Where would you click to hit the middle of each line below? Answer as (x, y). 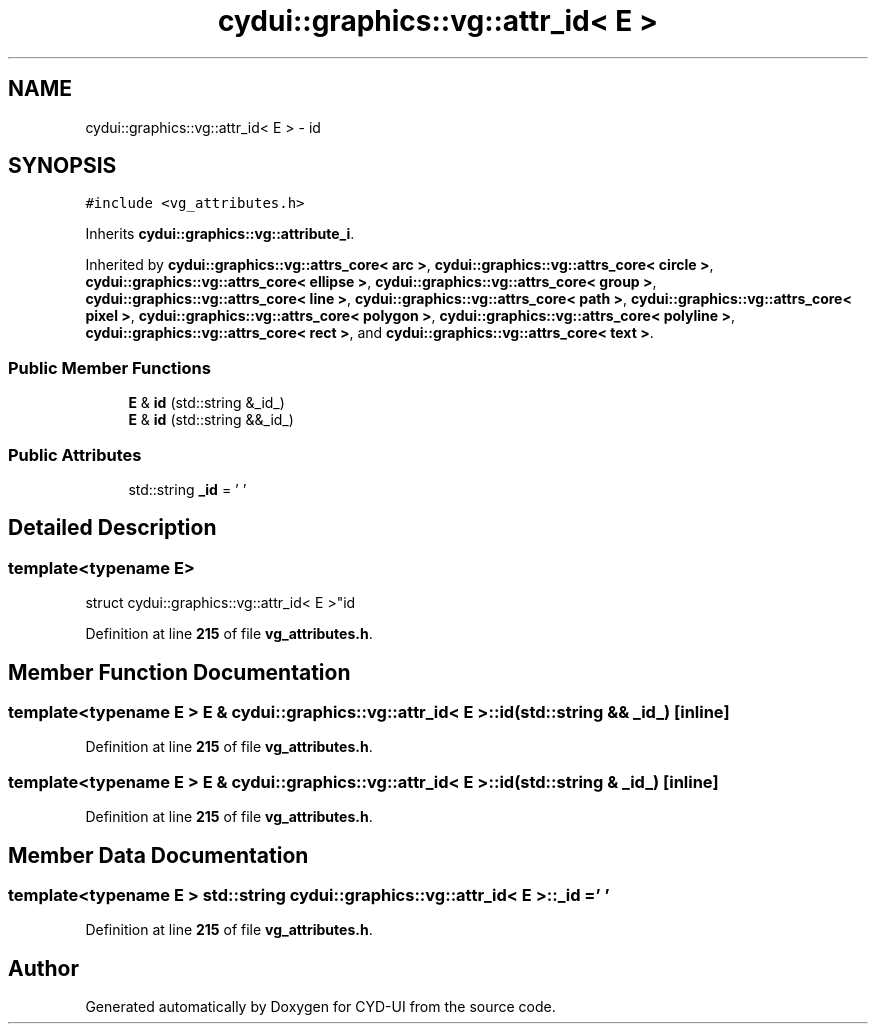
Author (43, 968)
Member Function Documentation (179, 672)
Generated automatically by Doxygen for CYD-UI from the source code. (320, 1007)
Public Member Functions (109, 367)
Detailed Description (112, 528)
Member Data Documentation (158, 855)
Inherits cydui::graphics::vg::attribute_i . (220, 234)
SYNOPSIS (62, 166)
